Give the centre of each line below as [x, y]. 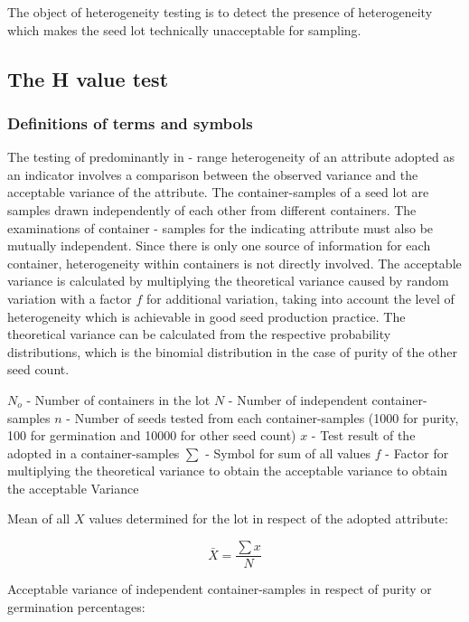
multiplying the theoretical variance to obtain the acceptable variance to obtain [228, 471]
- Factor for [417, 452]
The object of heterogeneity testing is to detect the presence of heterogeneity [220, 12]
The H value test [88, 78]
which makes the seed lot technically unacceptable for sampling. [184, 29]
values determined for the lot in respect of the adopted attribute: [268, 518]
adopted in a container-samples [94, 452]
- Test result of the [363, 435]
